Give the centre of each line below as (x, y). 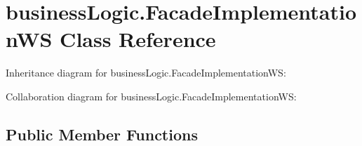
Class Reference (138, 39)
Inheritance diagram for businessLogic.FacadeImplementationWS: (146, 73)
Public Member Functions (102, 134)
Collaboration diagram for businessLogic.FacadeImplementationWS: (151, 96)
